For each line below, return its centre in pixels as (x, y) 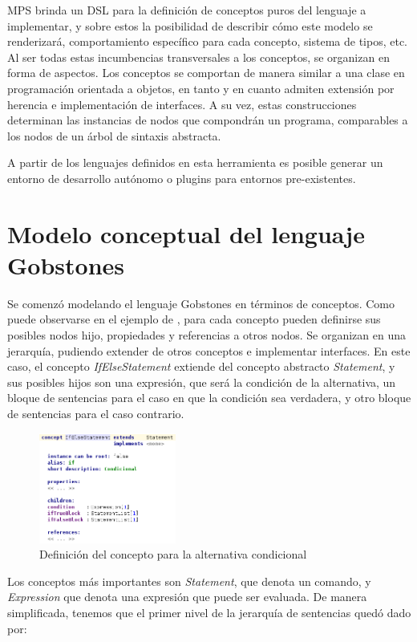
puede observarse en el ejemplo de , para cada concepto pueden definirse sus (194, 319)
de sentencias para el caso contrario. (96, 413)
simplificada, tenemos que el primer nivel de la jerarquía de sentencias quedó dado (209, 613)
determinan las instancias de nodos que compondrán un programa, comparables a (208, 120)
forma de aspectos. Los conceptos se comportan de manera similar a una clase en (206, 73)
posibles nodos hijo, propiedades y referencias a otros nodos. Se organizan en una (206, 335)
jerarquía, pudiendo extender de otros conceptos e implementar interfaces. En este (209, 350)
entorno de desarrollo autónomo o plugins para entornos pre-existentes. (182, 178)
